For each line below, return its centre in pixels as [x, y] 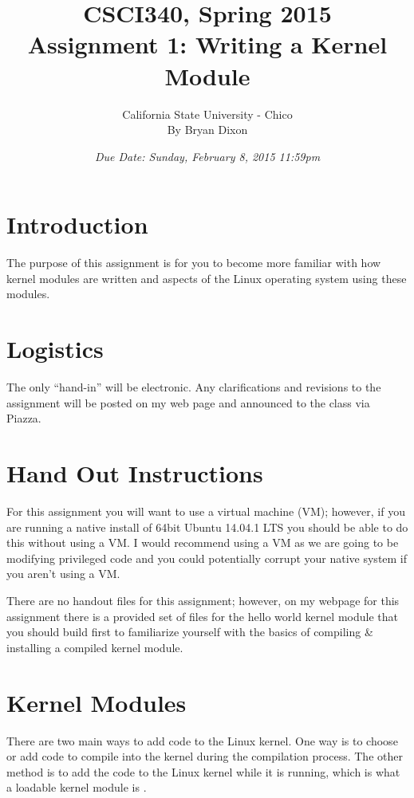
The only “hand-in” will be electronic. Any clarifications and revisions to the [194, 387]
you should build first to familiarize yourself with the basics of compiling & [190, 632]
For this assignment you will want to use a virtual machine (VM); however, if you [206, 511]
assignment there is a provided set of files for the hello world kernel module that [202, 616]
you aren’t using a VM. [63, 574]
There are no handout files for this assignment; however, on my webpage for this [203, 600]
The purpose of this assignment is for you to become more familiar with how [194, 263]
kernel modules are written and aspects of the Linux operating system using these [207, 278]
